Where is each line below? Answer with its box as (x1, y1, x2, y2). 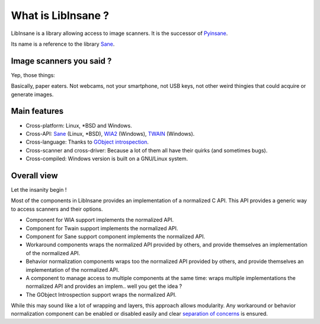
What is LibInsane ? (11, 9, 110, 22)
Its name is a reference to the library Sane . (11, 40, 115, 47)
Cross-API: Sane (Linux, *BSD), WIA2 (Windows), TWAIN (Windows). (25, 130, 195, 137)
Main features (11, 106, 64, 116)
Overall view (11, 170, 59, 180)
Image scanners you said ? (11, 56, 112, 66)
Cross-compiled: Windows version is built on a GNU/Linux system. (25, 155, 188, 163)
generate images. (11, 91, 54, 98)
